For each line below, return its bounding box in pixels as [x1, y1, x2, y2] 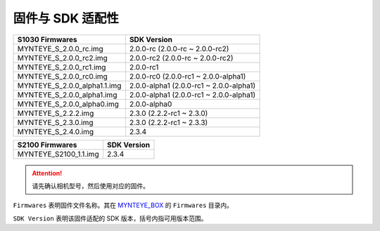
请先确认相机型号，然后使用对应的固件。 [32, 181, 149, 190]
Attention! [32, 169, 63, 177]
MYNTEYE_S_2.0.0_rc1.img [17, 62, 106, 72]
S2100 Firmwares [17, 140, 77, 150]
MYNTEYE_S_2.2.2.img [17, 108, 94, 118]
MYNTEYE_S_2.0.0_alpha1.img [17, 90, 118, 100]
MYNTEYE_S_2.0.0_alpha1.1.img [17, 81, 122, 91]
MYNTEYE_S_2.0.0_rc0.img [17, 71, 108, 81]
